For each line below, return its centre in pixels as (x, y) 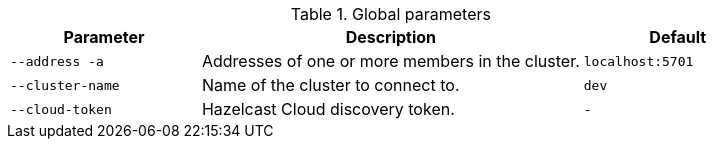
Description (391, 37)
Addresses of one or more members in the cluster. (390, 61)
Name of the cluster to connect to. (330, 85)
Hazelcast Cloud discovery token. (328, 109)
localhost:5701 (638, 61)
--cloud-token (61, 109)
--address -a (57, 61)
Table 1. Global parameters (390, 14)
